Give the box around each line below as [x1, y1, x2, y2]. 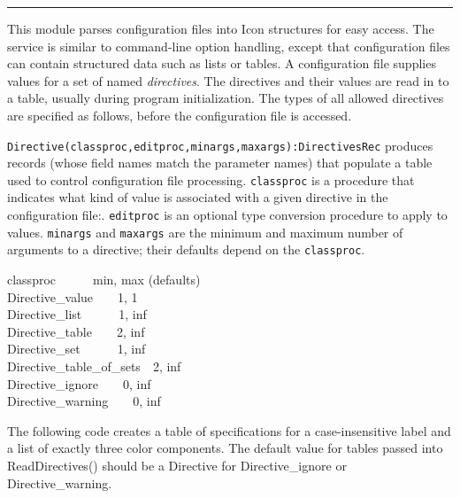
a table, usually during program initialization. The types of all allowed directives [7, 89, 444, 107]
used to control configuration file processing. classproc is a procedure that [7, 170, 415, 189]
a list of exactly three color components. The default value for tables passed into [7, 439, 443, 457]
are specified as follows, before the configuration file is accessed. [7, 105, 352, 124]
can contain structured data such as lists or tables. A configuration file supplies [7, 54, 436, 73]
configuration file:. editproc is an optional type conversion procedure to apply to [7, 206, 448, 224]
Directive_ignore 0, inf [7, 374, 151, 393]
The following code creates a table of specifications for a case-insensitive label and [7, 421, 451, 440]
